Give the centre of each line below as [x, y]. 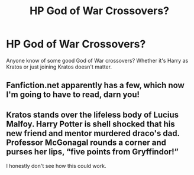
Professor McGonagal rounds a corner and [86, 142]
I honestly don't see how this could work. [56, 166]
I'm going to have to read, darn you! [73, 95]
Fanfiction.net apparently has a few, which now [95, 85]
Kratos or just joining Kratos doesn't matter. [59, 67]
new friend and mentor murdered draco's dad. [93, 133]
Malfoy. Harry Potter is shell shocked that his [91, 124]
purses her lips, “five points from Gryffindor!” [92, 152]
